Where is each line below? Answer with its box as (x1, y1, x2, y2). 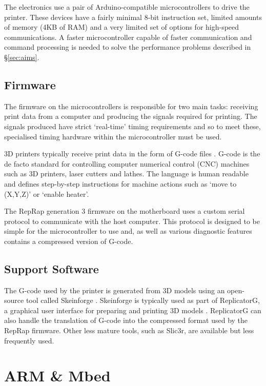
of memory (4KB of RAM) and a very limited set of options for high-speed (4, 22, 239, 32)
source (4, 295, 24, 306)
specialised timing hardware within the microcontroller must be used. (4, 131, 222, 141)
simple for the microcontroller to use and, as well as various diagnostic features (4, 226, 252, 236)
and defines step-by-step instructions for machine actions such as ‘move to (4, 178, 237, 189)
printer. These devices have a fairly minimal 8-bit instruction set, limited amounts (4, 11, 262, 22)
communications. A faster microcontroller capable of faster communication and (4, 31, 252, 42)
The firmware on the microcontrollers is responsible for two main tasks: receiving (4, 100, 258, 111)
